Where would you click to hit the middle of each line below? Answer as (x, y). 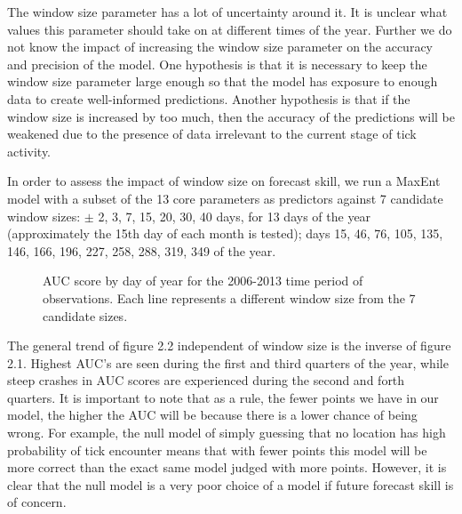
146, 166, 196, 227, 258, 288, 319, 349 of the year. (142, 250)
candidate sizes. (85, 315)
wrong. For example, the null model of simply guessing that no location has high (227, 433)
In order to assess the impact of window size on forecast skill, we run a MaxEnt (224, 181)
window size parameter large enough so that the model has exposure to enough (223, 81)
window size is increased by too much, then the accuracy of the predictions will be (231, 116)
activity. (29, 151)
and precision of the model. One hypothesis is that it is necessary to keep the (217, 64)
